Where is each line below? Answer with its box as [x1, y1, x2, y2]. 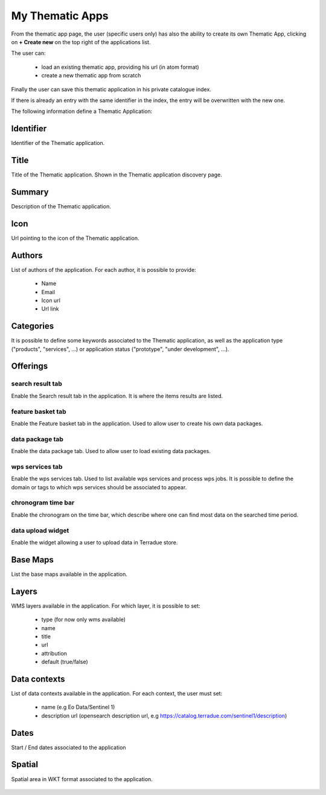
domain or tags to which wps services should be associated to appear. [11, 483, 187, 491]
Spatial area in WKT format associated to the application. [11, 775, 153, 782]
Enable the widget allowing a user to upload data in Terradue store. [11, 538, 178, 546]
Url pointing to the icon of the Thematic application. [11, 234, 139, 242]
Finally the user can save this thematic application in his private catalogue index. [11, 85, 211, 93]
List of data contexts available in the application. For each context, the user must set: [11, 689, 223, 697]
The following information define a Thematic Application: [11, 108, 153, 115]
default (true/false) [41, 658, 89, 666]
